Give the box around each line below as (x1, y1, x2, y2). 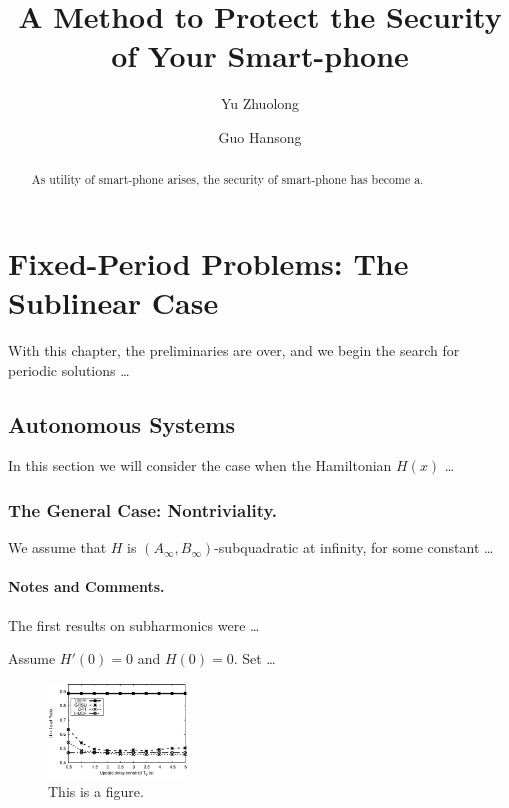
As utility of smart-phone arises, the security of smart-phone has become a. (31, 171, 424, 188)
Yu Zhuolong (220, 93, 300, 114)
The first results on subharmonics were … (8, 614, 260, 635)
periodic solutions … (8, 359, 130, 380)
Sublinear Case (8, 282, 219, 323)
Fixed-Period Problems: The (8, 242, 409, 283)
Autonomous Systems (8, 408, 235, 439)
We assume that (8, 537, 107, 558)
